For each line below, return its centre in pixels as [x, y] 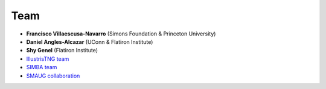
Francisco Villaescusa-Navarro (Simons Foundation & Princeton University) [121, 34]
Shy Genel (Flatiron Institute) [62, 51]
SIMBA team [42, 67]
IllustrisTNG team [48, 59]
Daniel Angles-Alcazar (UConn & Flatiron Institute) [90, 41]
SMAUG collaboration [53, 76]
